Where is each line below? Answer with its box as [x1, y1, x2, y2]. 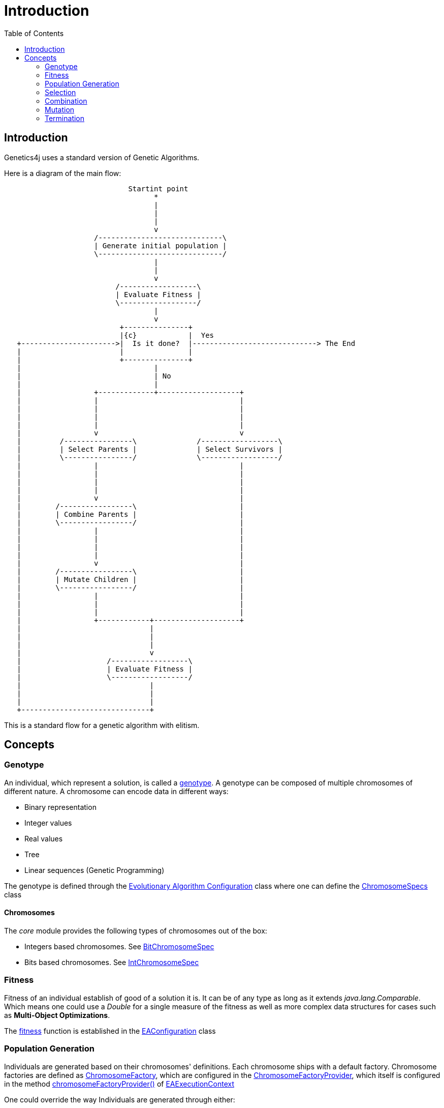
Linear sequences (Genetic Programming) [24, 865, 165, 874]
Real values [24, 834, 63, 843]
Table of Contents [4, 28, 64, 38]
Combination [45, 96, 87, 105]
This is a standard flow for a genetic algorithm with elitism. [4, 720, 200, 730]
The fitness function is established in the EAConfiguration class [4, 1026, 216, 1035]
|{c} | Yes [119, 331, 214, 339]
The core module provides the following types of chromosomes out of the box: [4, 926, 267, 936]
